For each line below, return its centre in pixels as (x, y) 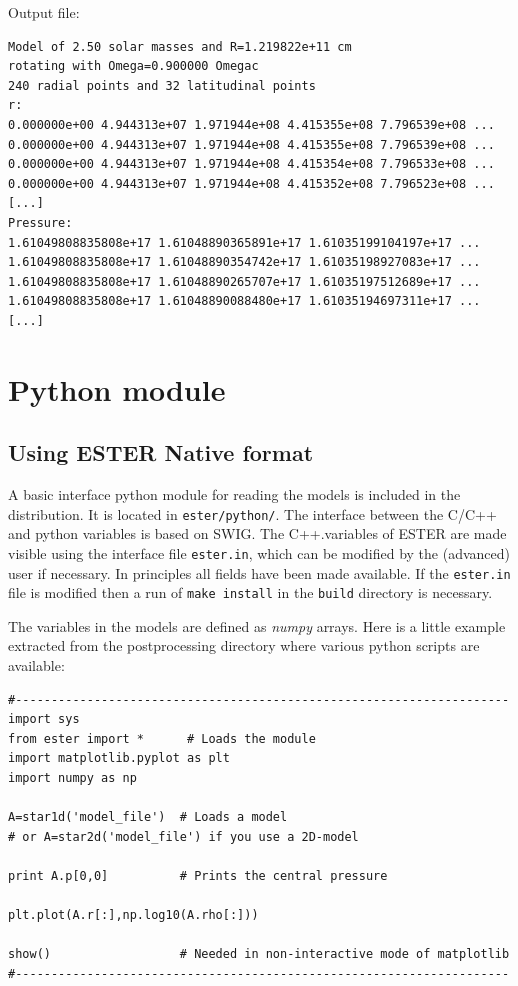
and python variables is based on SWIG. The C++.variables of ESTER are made (257, 533)
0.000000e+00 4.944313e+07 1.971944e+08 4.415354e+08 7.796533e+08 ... (251, 164)
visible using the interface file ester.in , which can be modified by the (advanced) (259, 552)
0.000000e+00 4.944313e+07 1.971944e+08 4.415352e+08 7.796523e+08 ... (251, 183)
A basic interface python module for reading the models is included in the (234, 494)
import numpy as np (72, 778)
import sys (44, 719)
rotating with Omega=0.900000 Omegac (133, 66)
